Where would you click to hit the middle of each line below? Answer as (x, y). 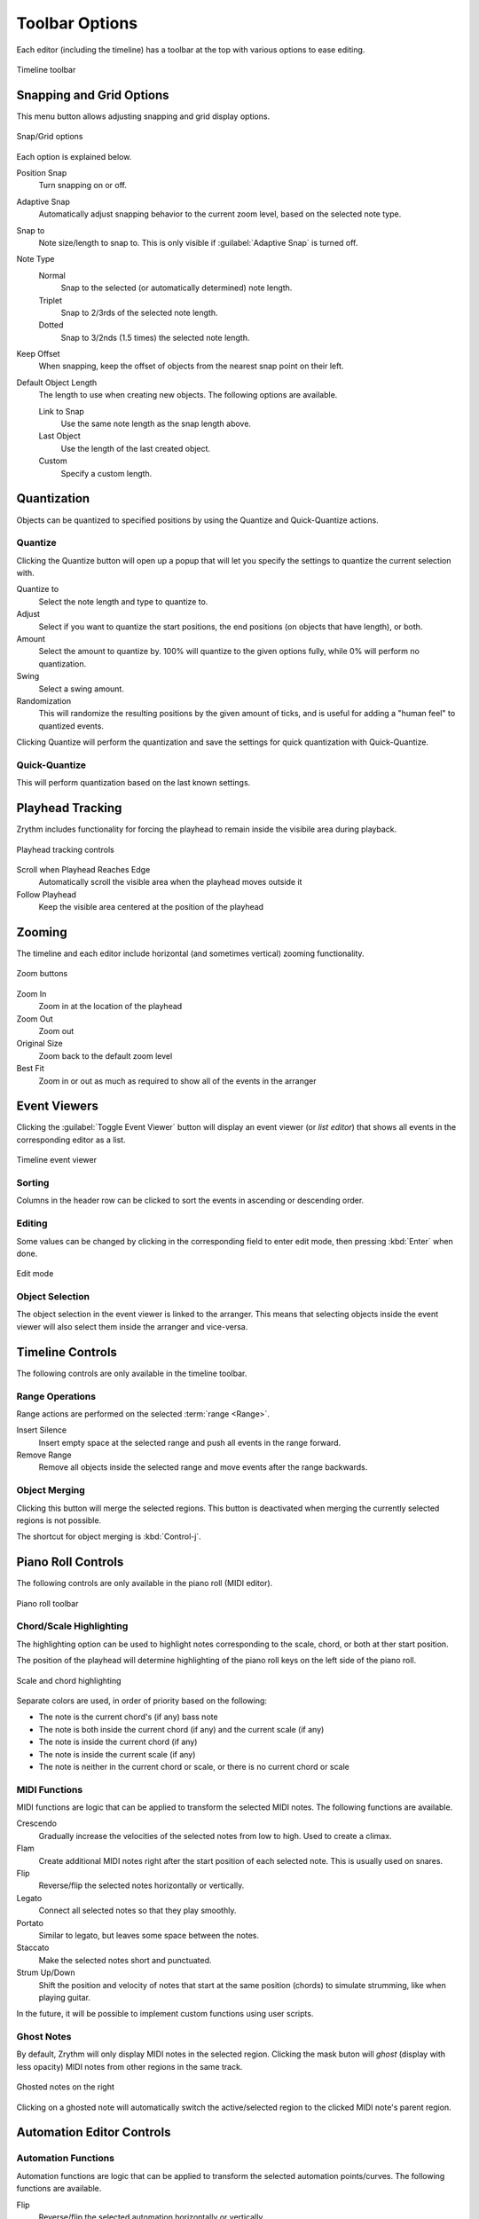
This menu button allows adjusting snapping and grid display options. (143, 116)
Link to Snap (61, 411)
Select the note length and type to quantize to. (123, 601)
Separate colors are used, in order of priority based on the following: (142, 1701)
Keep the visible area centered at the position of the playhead (151, 907)
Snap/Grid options (50, 137)
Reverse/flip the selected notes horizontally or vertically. (141, 1885)
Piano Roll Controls (70, 1562)
